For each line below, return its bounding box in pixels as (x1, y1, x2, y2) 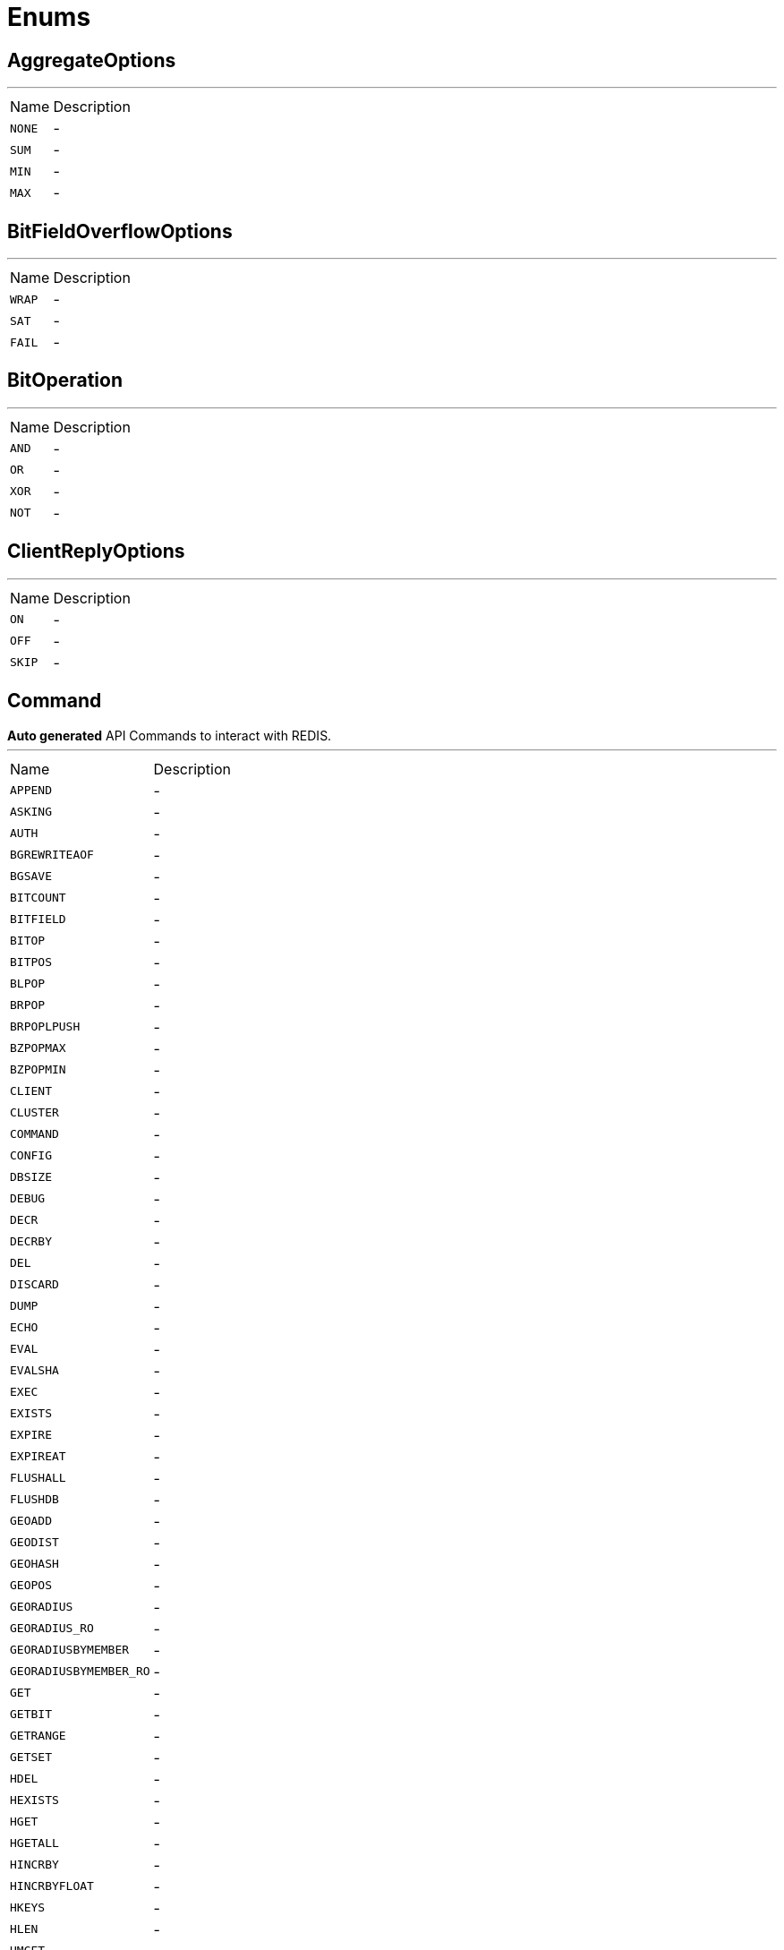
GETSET (10, 1750, 52, 1765)
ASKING (10, 805, 52, 819)
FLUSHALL (10, 1471, 66, 1485)
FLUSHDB (10, 1492, 59, 1507)
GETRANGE (10, 1729, 66, 1743)
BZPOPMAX (10, 1041, 66, 1056)
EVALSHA (10, 1364, 59, 1378)
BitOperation (7, 369, 123, 392)
